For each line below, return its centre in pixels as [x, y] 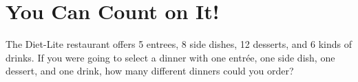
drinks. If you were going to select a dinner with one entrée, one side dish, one [170, 57]
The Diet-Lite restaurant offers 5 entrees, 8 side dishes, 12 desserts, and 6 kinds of [179, 44]
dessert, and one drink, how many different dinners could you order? [150, 71]
